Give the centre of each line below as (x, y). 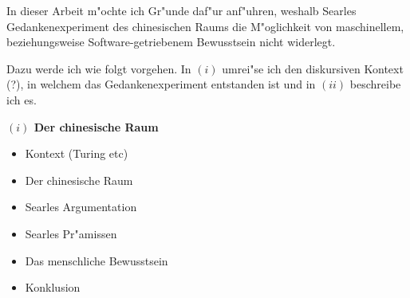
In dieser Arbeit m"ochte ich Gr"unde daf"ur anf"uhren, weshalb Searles (181, 10)
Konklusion (53, 287)
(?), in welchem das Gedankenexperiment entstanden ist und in (161, 84)
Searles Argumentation (81, 207)
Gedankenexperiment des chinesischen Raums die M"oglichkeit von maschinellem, (205, 26)
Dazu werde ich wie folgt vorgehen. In (99, 68)
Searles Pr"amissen (71, 233)
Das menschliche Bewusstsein (97, 260)
